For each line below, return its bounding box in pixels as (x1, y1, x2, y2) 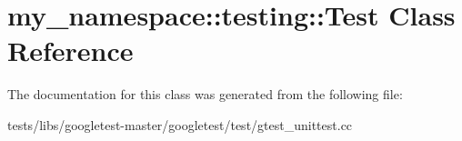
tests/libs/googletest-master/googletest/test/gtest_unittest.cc (7, 115, 353, 134)
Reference (7, 32, 134, 69)
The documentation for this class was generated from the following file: (7, 85, 403, 104)
